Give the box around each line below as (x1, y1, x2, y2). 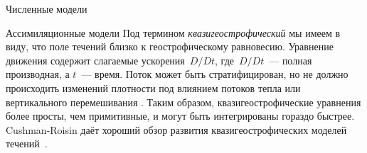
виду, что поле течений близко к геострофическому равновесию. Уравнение (6, 39, 334, 54)
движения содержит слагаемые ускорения (6, 52, 185, 67)
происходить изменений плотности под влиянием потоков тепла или (6, 80, 301, 95)
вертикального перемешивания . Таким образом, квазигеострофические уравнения (6, 94, 361, 109)
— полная (269, 52, 312, 67)
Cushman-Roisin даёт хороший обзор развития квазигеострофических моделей (6, 122, 347, 137)
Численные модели (6, 1, 87, 16)
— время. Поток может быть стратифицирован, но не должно (81, 67, 349, 81)
